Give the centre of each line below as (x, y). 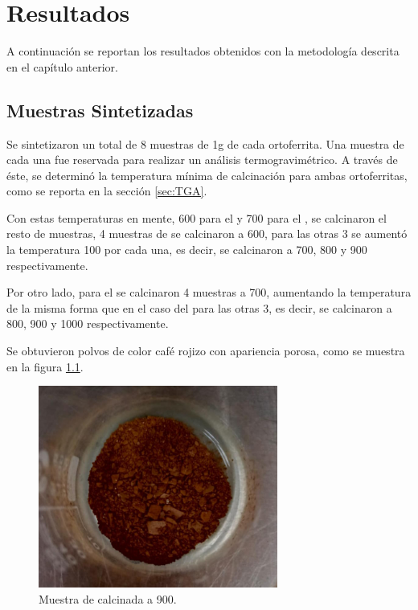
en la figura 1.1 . (45, 366)
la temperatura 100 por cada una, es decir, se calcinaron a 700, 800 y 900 (187, 250)
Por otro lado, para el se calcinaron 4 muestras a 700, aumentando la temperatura (209, 292)
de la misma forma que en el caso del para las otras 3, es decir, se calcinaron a (199, 307)
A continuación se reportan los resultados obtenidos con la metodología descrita (203, 51)
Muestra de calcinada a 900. (108, 598)
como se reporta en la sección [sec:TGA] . (107, 191)
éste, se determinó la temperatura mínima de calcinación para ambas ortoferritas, (207, 175)
